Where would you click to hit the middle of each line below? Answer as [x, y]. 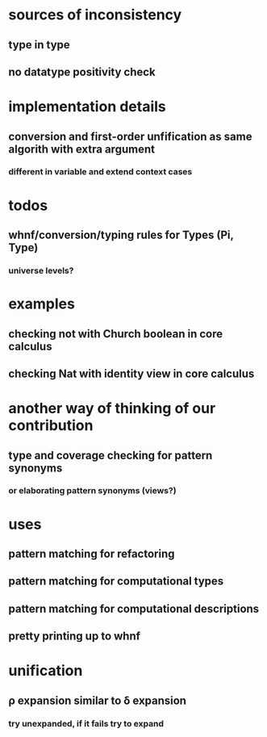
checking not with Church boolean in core [116, 334]
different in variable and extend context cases [100, 172]
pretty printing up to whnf [75, 636]
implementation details [88, 107]
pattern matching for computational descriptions [134, 608]
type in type [39, 45]
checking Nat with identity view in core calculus [131, 373]
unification [46, 671]
